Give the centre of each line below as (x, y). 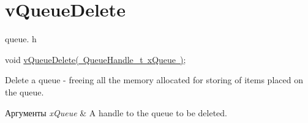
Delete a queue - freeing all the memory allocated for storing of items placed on (154, 80)
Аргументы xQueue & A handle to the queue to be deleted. (116, 112)
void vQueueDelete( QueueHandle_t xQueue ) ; (96, 59)
